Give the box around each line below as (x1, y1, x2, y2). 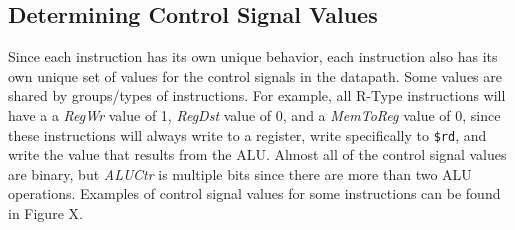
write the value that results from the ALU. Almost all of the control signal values (8, 144, 507, 165)
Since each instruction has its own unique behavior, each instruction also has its (8, 46, 498, 67)
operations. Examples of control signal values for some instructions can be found (8, 183, 501, 204)
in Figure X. (8, 203, 83, 224)
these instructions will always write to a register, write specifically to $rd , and (8, 124, 487, 145)
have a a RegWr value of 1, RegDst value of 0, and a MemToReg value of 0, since (8, 104, 501, 125)
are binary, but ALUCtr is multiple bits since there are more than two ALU (8, 163, 472, 184)
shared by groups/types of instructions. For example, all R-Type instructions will (8, 85, 506, 106)
